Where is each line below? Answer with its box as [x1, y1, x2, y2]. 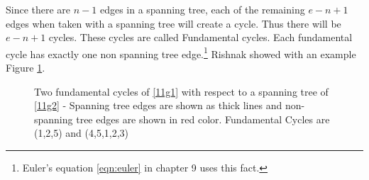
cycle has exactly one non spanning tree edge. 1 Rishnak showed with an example [6, 44, 356, 61]
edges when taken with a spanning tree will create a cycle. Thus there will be [6, 16, 341, 30]
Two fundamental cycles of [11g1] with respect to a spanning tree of [34, 84, 329, 99]
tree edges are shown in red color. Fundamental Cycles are [76, 111, 330, 126]
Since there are [6, 2, 71, 16]
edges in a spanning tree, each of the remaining [99, 2, 305, 16]
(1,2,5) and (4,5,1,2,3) [34, 125, 129, 140]
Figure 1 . [6, 60, 45, 75]
